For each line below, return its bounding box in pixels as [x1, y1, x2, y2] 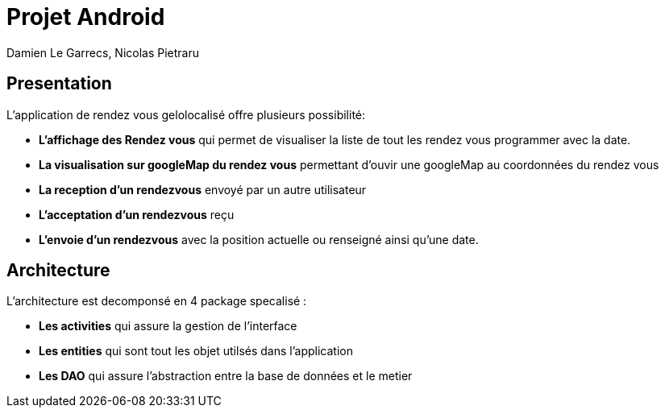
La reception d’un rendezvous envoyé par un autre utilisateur [39, 182, 367, 197]
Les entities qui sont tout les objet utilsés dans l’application [39, 344, 353, 358]
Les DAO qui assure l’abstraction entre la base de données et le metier [39, 369, 413, 383]
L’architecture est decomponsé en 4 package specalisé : [6, 294, 307, 308]
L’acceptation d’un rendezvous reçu [39, 207, 235, 221]
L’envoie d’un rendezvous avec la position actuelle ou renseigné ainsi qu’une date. [39, 232, 479, 246]
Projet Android [6, 3, 165, 31]
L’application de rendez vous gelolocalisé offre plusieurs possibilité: [6, 107, 366, 122]
